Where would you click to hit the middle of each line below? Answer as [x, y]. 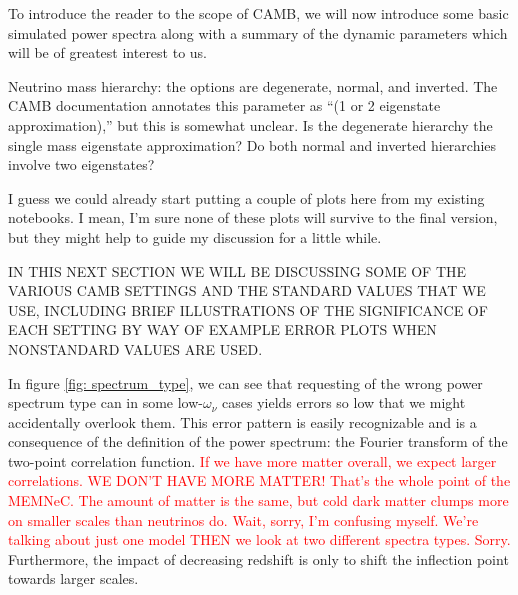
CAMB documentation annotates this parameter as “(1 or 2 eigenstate [224, 105]
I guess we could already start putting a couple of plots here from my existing [246, 197]
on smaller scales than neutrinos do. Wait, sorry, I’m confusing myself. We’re [243, 519]
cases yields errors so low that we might [344, 402]
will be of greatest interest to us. [108, 52]
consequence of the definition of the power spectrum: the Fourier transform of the [258, 441]
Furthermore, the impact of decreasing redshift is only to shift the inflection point [258, 558]
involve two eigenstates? [81, 164]
